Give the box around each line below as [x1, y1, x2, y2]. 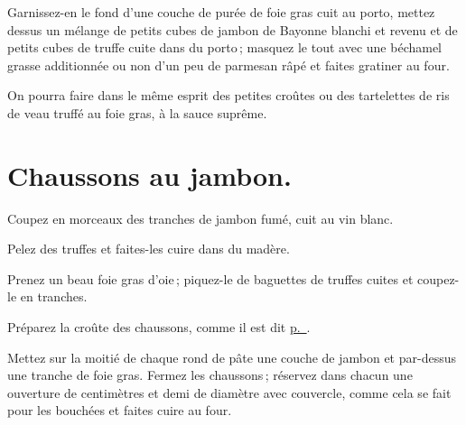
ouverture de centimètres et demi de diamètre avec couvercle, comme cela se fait [7, 383, 452, 402]
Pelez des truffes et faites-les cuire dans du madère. [7, 239, 290, 258]
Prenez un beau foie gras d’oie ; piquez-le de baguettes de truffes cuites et [7, 269, 414, 288]
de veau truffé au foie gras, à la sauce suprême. [7, 103, 267, 122]
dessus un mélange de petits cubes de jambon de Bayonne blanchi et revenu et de [7, 20, 458, 39]
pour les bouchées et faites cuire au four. [7, 401, 232, 420]
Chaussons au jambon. [7, 156, 292, 193]
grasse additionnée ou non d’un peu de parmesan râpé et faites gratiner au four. [7, 55, 450, 74]
